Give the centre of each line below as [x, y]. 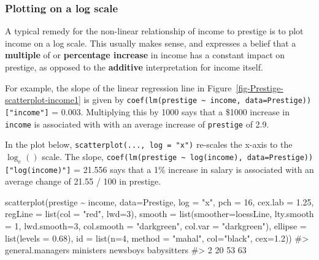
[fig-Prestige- [259, 87]
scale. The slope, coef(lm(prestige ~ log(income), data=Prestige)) [178, 156]
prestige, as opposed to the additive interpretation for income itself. [134, 67]
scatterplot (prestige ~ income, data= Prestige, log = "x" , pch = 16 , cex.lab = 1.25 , [159, 201]
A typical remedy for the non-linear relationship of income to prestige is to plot [154, 31]
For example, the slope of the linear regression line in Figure [118, 87]
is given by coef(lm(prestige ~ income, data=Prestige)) [198, 100]
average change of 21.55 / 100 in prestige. [83, 181]
